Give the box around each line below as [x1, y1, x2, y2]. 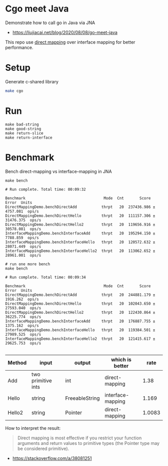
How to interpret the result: [5, 425, 61, 431]
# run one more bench [5, 262, 50, 267]
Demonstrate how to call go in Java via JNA [5, 20, 95, 26]
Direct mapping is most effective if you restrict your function [17, 435, 142, 441]
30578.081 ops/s [5, 226, 41, 231]
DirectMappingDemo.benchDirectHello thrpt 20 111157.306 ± [5, 213, 155, 218]
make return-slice [5, 131, 43, 136]
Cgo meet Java [5, 3, 69, 15]
